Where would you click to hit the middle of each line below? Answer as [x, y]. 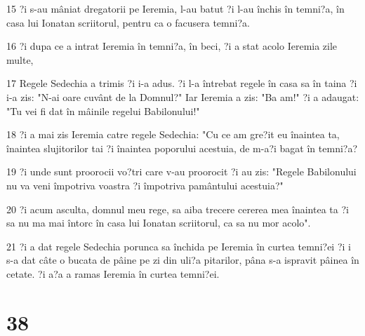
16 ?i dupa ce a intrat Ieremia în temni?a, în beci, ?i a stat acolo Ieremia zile [172, 46]
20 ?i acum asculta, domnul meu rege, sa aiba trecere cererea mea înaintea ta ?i [178, 209]
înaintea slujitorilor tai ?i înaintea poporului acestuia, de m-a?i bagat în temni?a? [182, 148]
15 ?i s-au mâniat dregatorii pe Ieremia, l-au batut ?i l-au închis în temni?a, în [175, 8]
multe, [20, 59]
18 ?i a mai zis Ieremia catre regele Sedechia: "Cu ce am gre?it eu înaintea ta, [173, 134]
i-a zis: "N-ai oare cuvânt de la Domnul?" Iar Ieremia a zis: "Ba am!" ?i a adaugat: [183, 96]
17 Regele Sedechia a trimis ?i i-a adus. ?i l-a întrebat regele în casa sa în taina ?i [182, 83]
